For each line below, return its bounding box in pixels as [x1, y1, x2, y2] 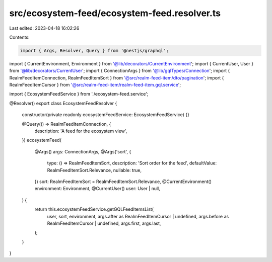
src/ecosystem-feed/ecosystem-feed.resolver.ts [9, 8, 221, 19]
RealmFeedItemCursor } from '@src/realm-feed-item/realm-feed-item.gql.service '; [9, 82, 181, 88]
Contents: [9, 34, 30, 40]
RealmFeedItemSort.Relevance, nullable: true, [47, 167, 142, 173]
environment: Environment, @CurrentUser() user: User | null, [34, 186, 161, 192]
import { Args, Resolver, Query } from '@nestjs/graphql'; [20, 48, 169, 53]
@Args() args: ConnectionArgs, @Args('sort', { [34, 148, 131, 154]
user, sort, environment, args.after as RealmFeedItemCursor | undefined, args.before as [47, 213, 229, 219]
